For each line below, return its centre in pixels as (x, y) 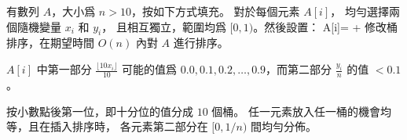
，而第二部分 (299, 69)
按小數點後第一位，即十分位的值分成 (100, 111)
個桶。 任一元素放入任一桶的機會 (296, 111)
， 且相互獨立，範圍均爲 (164, 26)
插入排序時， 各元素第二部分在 (129, 126)
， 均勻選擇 (359, 11)
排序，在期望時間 (50, 43)
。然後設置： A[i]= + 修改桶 (326, 26)
